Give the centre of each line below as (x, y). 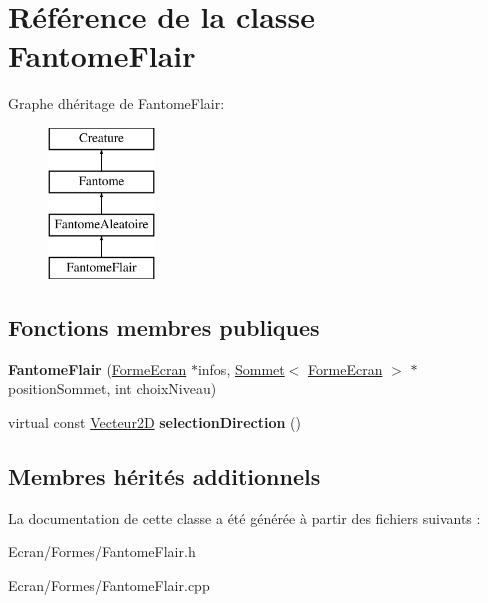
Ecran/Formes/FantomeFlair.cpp (109, 585)
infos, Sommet (241, 368)
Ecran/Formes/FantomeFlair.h (102, 551)
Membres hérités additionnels (164, 476)
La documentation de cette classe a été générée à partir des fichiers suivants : (244, 517)
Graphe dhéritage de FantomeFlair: (116, 103)
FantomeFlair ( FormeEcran (97, 368)
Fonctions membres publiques (164, 327)
